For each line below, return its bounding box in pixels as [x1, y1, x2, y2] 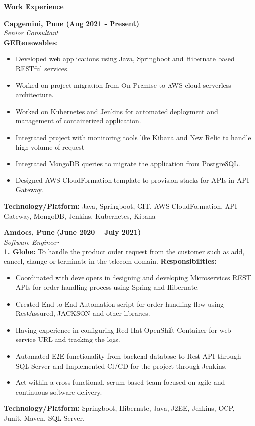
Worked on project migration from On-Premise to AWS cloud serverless [15, 80, 231, 90]
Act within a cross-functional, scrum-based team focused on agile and [15, 377, 225, 387]
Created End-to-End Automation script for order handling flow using [15, 298, 224, 309]
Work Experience [4, 1, 64, 11]
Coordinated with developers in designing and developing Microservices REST [15, 272, 252, 283]
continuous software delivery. [15, 386, 102, 397]
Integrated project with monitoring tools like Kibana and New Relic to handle [15, 132, 251, 142]
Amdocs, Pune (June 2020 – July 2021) [4, 227, 141, 237]
